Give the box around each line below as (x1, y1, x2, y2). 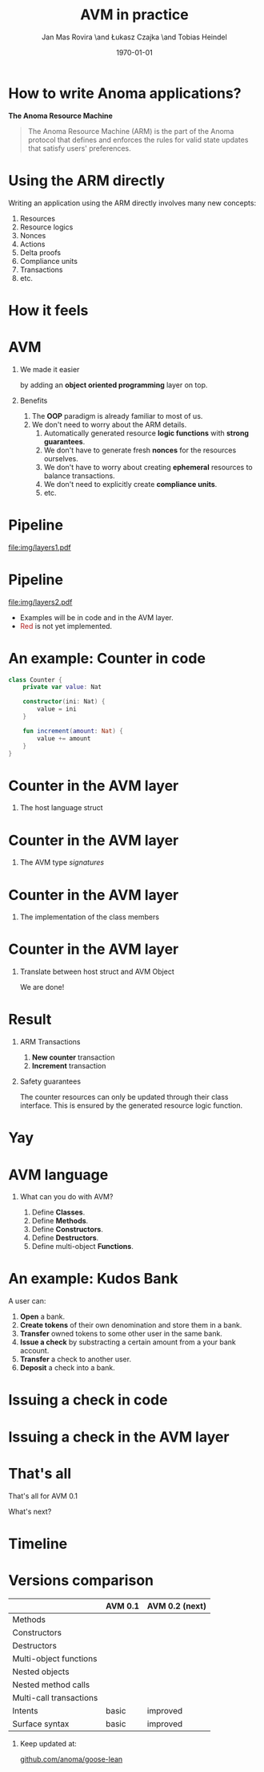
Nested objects (12, 1666, 70, 1677)
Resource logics (19, 222, 74, 232)
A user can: (8, 1296, 46, 1306)
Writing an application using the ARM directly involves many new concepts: (8, 198, 257, 208)
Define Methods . (31, 1216, 89, 1226)
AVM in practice (79, 6, 190, 24)
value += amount (37, 734, 91, 743)
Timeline (8, 1535, 68, 1553)
